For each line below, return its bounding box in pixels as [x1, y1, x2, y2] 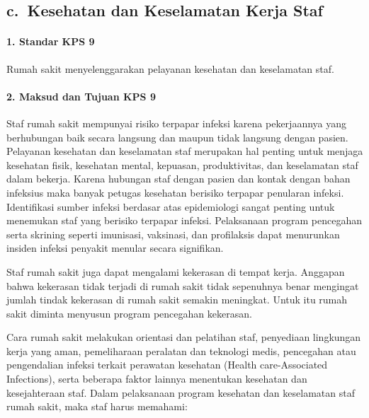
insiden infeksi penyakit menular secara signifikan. [6, 240, 224, 255]
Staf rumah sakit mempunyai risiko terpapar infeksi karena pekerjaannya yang [6, 115, 347, 130]
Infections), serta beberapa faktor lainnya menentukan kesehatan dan [6, 371, 307, 386]
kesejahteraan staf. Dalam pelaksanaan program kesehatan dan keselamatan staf [6, 385, 355, 400]
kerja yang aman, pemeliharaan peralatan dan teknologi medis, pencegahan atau [6, 343, 356, 358]
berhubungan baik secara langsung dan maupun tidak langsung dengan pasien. [6, 129, 348, 144]
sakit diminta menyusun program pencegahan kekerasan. [6, 306, 252, 320]
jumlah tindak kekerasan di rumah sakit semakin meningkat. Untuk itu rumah [6, 292, 348, 307]
